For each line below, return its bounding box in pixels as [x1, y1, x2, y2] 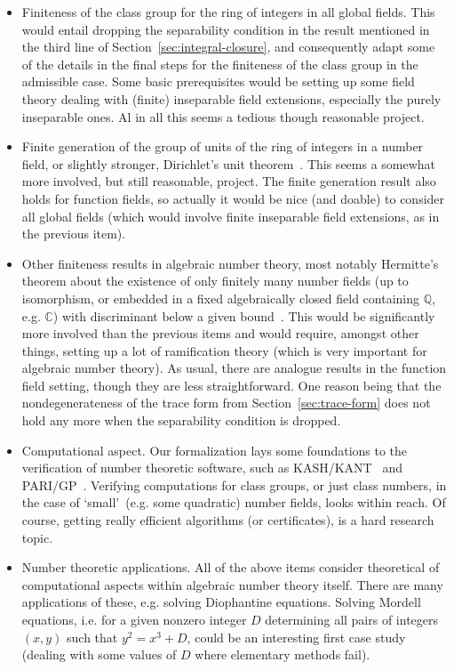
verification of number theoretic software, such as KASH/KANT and [21, 458, 402, 477]
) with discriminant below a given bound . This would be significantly [52, 306, 435, 325]
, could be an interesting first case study [187, 627, 406, 646]
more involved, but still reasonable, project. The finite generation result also [21, 172, 436, 190]
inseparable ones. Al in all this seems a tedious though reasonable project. [21, 107, 425, 125]
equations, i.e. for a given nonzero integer [21, 610, 247, 628]
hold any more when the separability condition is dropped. [21, 411, 341, 430]
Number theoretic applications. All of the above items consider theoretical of [21, 558, 440, 577]
